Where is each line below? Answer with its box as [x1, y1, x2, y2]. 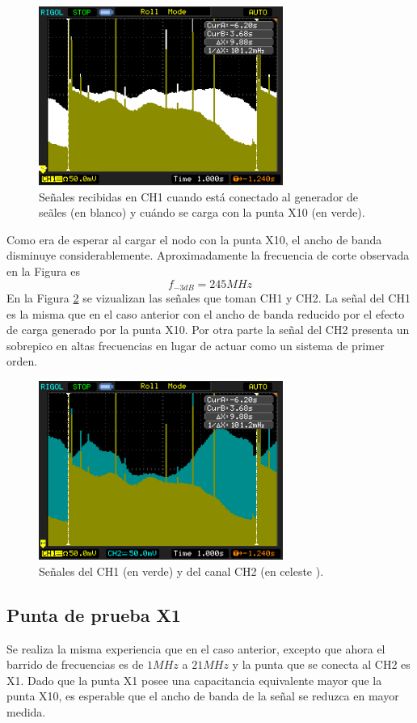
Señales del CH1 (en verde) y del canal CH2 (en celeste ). [39, 562, 324, 579]
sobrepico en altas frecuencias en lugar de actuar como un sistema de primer [6, 336, 385, 353]
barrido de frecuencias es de [6, 656, 144, 673]
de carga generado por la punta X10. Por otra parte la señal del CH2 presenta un [6, 321, 410, 338]
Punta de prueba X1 [6, 602, 181, 627]
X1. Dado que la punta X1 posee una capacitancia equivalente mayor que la [6, 671, 382, 688]
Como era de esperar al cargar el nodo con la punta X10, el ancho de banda [6, 230, 382, 247]
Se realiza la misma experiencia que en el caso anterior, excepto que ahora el [6, 640, 385, 657]
